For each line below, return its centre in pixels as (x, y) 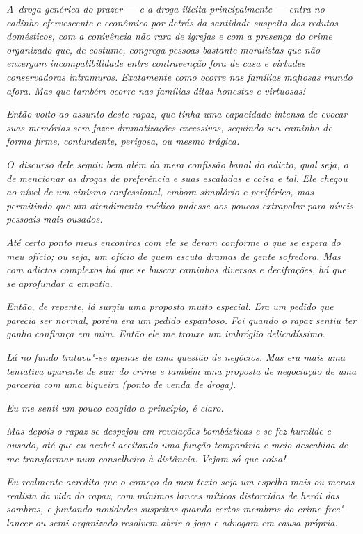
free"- (336, 509)
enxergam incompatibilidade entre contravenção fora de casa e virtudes (156, 63)
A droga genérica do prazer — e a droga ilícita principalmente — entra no (166, 8)
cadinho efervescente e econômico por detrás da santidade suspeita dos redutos (172, 22)
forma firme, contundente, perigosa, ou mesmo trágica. (123, 141)
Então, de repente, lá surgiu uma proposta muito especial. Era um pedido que (170, 306)
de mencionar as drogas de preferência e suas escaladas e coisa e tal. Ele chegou (177, 178)
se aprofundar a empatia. (59, 283)
